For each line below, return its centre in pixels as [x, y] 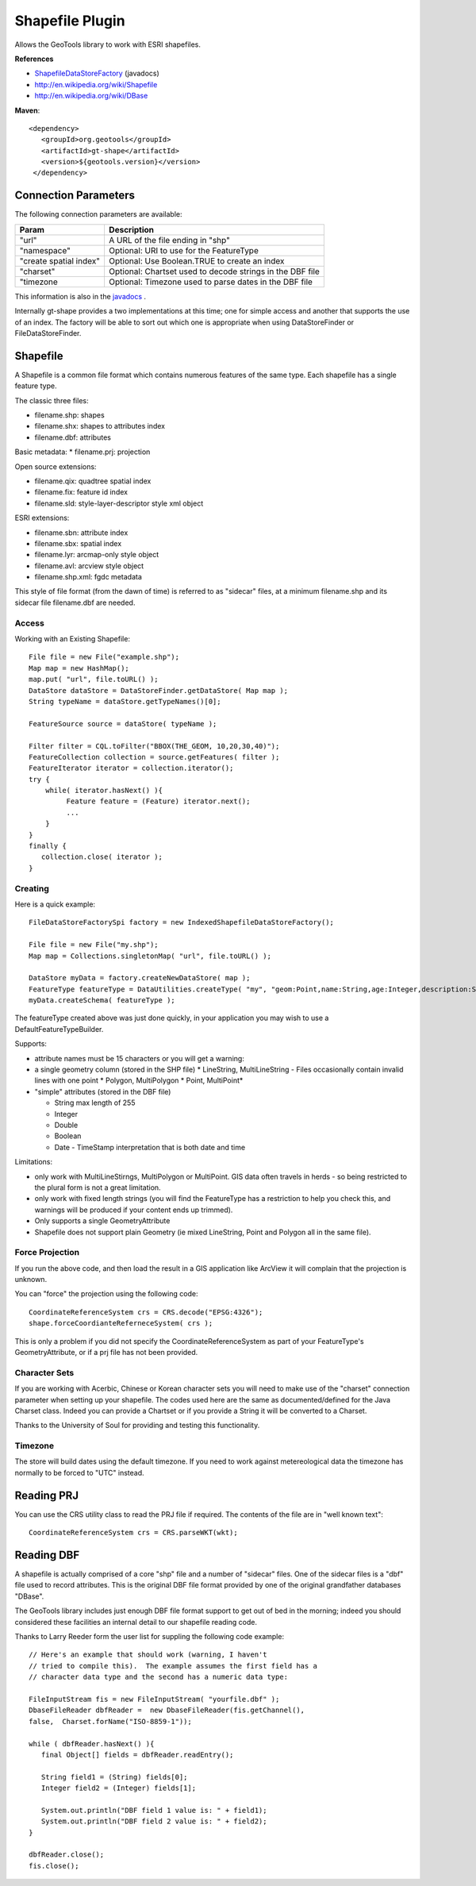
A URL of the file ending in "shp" [169, 240]
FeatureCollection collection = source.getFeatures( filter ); [154, 757]
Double [66, 1125]
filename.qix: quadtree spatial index [93, 481]
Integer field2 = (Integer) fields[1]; [119, 1788]
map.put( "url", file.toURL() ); [94, 679]
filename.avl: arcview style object [89, 566]
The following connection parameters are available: [98, 214]
